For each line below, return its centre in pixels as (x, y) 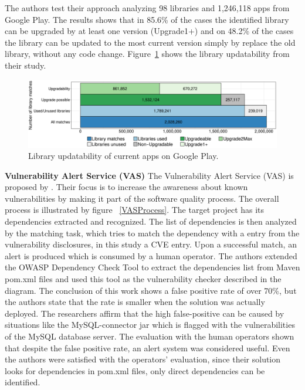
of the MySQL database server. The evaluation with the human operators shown (150, 336)
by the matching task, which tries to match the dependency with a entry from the (152, 233)
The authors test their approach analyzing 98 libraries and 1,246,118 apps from (147, 8)
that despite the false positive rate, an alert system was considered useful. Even (148, 347)
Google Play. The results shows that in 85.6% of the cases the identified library (147, 19)
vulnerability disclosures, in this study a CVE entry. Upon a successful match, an (151, 244)
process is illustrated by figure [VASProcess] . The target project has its (135, 210)
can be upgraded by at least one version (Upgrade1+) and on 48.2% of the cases (149, 31)
